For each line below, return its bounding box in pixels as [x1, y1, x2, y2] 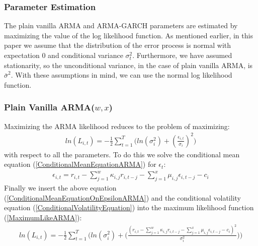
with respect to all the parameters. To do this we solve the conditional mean [4, 149, 240, 159]
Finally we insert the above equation [4, 182, 117, 193]
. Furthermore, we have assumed [132, 50, 232, 60]
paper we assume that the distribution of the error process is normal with [4, 40, 231, 50]
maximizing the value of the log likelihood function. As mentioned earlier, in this [4, 30, 253, 40]
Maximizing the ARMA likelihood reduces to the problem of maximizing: [4, 120, 230, 131]
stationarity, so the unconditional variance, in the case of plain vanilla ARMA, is [4, 59, 253, 70]
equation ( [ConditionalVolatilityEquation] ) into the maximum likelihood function [4, 202, 254, 213]
